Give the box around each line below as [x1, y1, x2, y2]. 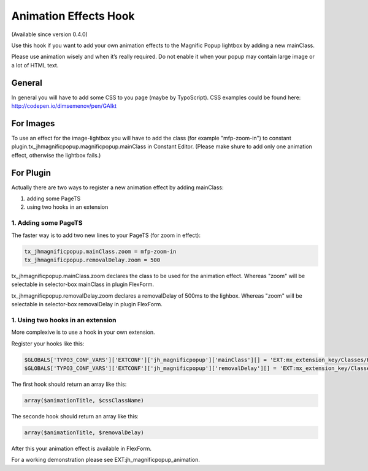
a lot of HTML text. [11, 61, 59, 69]
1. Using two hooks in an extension [11, 315, 117, 324]
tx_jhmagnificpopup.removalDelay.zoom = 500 [24, 256, 161, 263]
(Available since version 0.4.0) [11, 31, 88, 38]
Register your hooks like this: [11, 340, 85, 347]
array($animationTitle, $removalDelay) [24, 429, 144, 436]
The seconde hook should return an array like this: [11, 412, 139, 420]
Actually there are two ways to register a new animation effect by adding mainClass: [11, 184, 224, 191]
